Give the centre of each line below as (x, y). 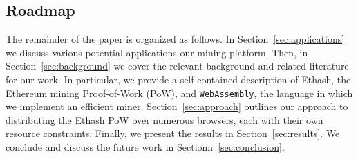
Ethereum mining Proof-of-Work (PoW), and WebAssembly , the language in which (179, 93)
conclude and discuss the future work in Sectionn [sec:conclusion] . (145, 147)
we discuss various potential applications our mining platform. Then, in (157, 52)
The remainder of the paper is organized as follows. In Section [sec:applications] (175, 39)
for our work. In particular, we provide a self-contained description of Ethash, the (178, 79)
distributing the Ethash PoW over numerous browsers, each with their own (164, 119)
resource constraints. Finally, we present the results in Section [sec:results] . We (173, 133)
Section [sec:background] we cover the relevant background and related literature (177, 66)
